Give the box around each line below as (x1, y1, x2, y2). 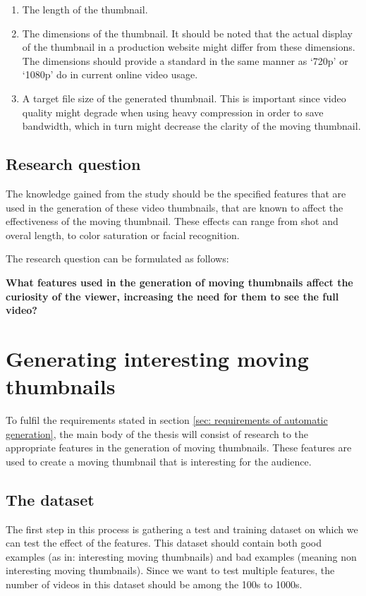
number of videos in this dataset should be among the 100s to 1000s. (6, 576, 303, 591)
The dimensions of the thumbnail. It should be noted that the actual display (22, 25, 353, 40)
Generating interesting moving (6, 343, 309, 372)
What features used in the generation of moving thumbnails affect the (6, 274, 353, 289)
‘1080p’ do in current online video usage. (22, 67, 198, 82)
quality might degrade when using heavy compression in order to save (22, 104, 324, 119)
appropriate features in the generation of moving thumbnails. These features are (6, 440, 352, 455)
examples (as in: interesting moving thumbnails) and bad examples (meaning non (6, 549, 357, 564)
